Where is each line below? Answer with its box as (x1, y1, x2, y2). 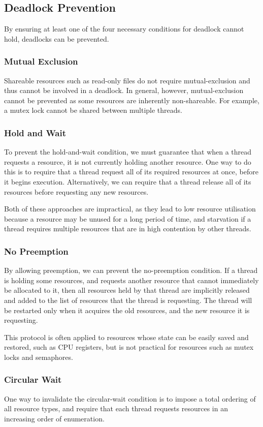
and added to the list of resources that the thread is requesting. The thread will (4, 294, 252, 305)
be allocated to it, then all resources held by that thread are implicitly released (4, 285, 250, 295)
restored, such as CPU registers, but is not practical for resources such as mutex (4, 342, 254, 352)
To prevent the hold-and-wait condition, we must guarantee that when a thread (4, 146, 252, 157)
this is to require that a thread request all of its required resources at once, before (4, 166, 258, 177)
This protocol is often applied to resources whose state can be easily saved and (4, 331, 249, 342)
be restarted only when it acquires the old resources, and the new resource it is (4, 304, 250, 315)
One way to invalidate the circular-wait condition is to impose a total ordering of (4, 393, 256, 404)
